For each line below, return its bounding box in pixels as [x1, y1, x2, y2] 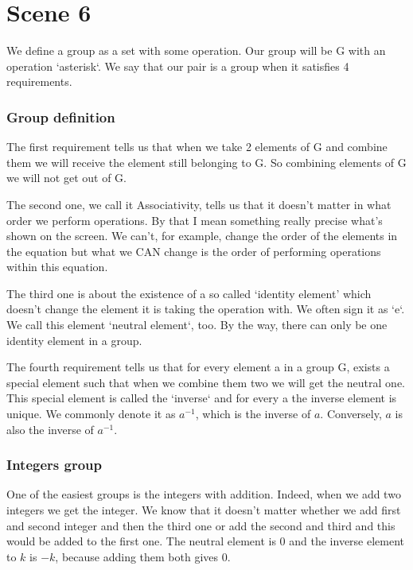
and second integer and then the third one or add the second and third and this [6, 517, 395, 533]
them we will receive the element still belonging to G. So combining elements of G [6, 153, 407, 170]
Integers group [6, 455, 102, 475]
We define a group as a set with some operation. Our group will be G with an [6, 42, 386, 59]
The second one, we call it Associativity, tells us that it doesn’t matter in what [6, 196, 392, 212]
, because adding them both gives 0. [55, 548, 231, 564]
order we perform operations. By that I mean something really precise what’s [6, 211, 383, 228]
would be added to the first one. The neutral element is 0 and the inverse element [6, 533, 405, 549]
